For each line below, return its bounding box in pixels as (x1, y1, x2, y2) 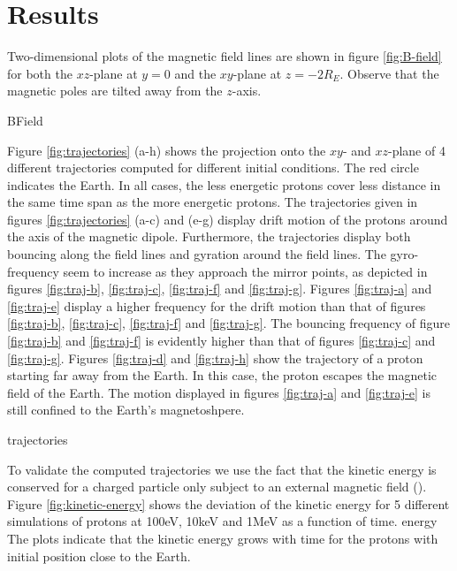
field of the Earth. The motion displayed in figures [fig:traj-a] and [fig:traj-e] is (7, 383, 431, 401)
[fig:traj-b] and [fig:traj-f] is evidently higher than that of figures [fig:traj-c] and (7, 331, 436, 350)
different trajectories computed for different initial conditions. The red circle (7, 158, 419, 177)
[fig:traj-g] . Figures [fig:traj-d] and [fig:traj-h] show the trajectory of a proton (7, 348, 423, 367)
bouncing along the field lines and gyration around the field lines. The (7, 245, 386, 263)
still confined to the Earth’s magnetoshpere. (7, 400, 245, 419)
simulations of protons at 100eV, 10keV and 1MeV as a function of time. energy (7, 512, 438, 530)
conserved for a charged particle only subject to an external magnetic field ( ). (7, 477, 427, 496)
